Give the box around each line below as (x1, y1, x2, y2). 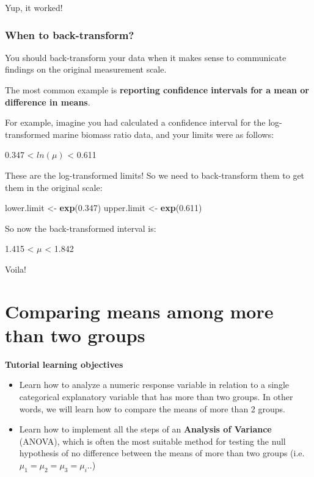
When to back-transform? (5, 27, 134, 42)
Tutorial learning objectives (5, 357, 123, 370)
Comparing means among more (5, 298, 274, 323)
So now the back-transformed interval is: (5, 221, 156, 234)
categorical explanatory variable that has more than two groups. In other (19, 390, 293, 403)
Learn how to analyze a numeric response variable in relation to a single (19, 378, 290, 391)
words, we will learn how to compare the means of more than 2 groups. (19, 402, 285, 415)
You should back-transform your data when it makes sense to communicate (5, 51, 287, 63)
